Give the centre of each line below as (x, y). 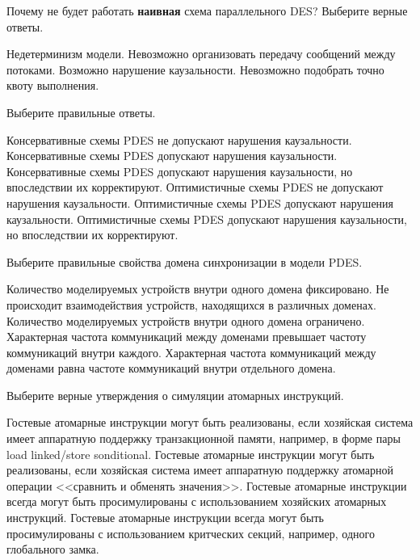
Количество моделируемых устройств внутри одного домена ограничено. (186, 320)
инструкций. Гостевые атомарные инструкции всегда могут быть (165, 518)
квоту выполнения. (53, 85)
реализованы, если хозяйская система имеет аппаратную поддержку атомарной (200, 470)
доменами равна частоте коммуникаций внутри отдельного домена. (171, 368)
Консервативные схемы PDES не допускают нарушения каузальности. (179, 139)
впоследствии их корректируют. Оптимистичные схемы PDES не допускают (195, 187)
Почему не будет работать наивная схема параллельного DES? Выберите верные (207, 11)
